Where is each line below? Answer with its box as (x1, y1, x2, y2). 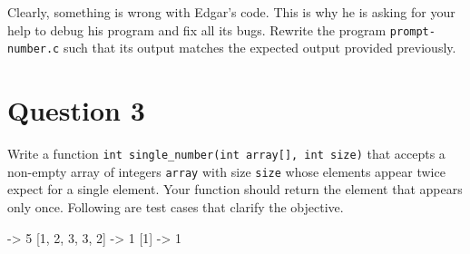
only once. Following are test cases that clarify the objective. (7, 197, 344, 216)
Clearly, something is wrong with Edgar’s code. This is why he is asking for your (7, 3, 455, 21)
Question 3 (7, 92, 145, 129)
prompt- (389, 24, 436, 38)
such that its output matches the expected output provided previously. (63, 38, 456, 57)
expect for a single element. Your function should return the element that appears (7, 180, 463, 199)
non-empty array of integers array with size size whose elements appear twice (7, 161, 446, 181)
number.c (7, 43, 60, 56)
